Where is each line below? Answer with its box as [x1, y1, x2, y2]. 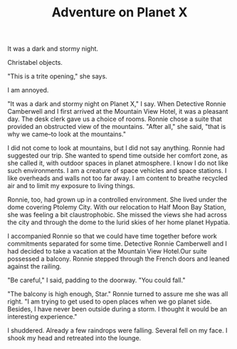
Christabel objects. [7, 58, 63, 67]
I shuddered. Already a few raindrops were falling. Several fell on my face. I [7, 326, 228, 335]
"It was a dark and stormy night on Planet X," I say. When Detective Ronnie [7, 100, 226, 108]
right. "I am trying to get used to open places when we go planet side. [7, 297, 212, 306]
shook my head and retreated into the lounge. [7, 334, 142, 343]
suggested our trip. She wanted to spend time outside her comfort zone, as [7, 151, 228, 160]
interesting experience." [7, 313, 78, 321]
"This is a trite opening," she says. [7, 72, 108, 80]
